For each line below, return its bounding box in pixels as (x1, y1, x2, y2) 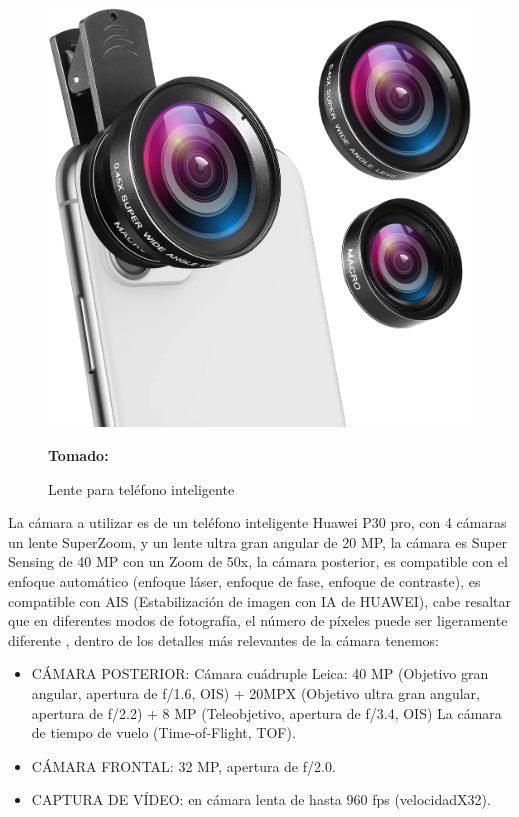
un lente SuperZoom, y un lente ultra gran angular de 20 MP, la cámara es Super (8, 531, 508, 552)
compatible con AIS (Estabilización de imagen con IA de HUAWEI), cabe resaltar (8, 590, 512, 611)
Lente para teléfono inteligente (48, 478, 235, 499)
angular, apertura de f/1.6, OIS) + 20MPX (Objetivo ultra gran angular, (31, 682, 480, 703)
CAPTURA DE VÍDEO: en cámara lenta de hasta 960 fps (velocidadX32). (31, 789, 491, 810)
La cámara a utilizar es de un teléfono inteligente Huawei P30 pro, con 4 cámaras (8, 512, 507, 533)
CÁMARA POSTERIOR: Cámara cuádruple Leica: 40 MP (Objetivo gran (31, 663, 489, 684)
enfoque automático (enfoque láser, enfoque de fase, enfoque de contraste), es (8, 571, 481, 591)
